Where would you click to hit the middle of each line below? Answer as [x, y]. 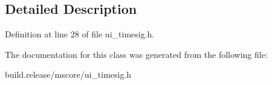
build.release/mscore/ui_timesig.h [68, 74]
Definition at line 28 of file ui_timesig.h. [80, 34]
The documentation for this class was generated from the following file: [136, 54]
